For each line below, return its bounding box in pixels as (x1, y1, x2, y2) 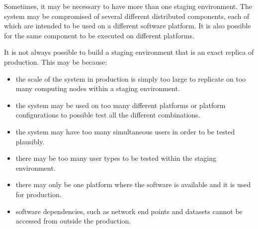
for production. (15, 189, 62, 199)
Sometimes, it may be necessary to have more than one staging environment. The (4, 1, 252, 11)
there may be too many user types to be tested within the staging (15, 153, 217, 163)
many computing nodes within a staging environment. (15, 83, 180, 94)
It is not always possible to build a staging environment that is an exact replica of (4, 47, 254, 57)
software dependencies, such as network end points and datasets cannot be (15, 206, 243, 216)
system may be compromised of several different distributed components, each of (4, 10, 250, 21)
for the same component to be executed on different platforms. (4, 30, 194, 40)
